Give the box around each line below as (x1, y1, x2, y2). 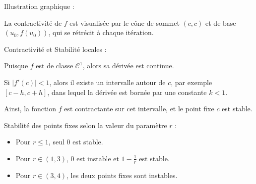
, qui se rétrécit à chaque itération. (48, 27, 154, 38)
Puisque (4, 60, 28, 71)
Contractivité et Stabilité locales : (4, 44, 107, 54)
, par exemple (171, 77, 212, 87)
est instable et (76, 153, 119, 163)
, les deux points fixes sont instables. (66, 170, 178, 180)
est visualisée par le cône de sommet (69, 17, 180, 28)
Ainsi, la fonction (4, 103, 57, 114)
